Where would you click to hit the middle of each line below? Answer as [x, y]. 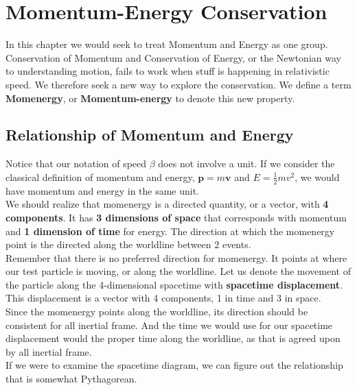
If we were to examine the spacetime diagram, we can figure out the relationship [174, 365]
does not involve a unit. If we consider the [246, 163]
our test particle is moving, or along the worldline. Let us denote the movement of [178, 271]
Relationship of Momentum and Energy [150, 135]
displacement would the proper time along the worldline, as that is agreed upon [173, 338]
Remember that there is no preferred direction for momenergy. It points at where [176, 257]
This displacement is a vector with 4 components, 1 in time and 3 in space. [163, 298]
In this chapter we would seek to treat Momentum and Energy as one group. [167, 44]
